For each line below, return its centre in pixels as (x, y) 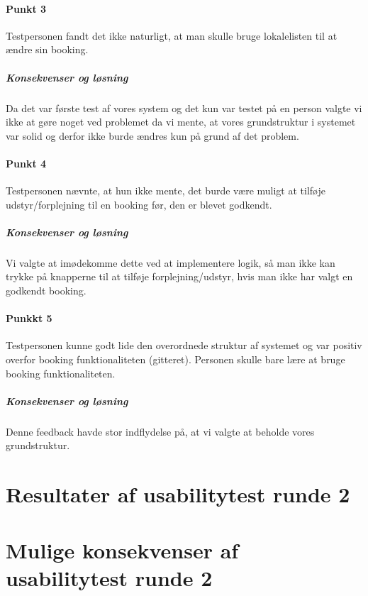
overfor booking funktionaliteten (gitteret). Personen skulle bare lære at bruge (175, 359)
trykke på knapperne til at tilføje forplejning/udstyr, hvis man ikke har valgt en (179, 276)
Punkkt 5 (29, 318)
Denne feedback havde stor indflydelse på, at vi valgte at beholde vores (160, 431)
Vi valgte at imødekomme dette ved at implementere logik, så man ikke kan (171, 262)
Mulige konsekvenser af (122, 550)
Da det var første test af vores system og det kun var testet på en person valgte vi (184, 107)
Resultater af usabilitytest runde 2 (178, 494)
